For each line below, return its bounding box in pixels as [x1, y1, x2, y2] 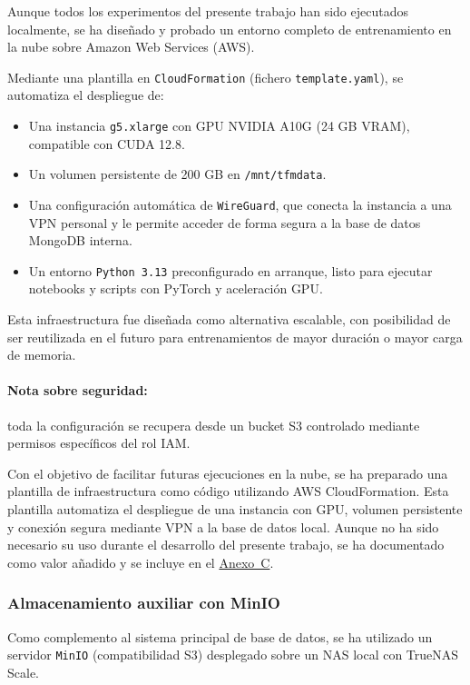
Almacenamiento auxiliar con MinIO [7, 591, 280, 614]
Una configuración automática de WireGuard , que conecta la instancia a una [28, 194, 452, 213]
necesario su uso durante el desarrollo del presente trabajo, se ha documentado [7, 535, 445, 554]
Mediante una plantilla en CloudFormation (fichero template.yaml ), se [7, 67, 404, 86]
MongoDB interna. [28, 231, 132, 250]
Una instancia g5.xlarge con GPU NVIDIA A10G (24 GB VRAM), [28, 116, 410, 135]
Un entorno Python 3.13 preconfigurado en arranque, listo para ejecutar [28, 261, 433, 280]
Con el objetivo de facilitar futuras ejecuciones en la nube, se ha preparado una [7, 463, 448, 482]
